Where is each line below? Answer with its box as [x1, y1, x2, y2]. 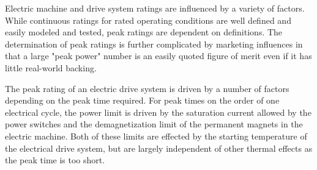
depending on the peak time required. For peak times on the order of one [5, 94, 280, 107]
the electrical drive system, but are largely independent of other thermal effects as [5, 141, 313, 154]
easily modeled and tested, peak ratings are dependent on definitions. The [5, 26, 283, 38]
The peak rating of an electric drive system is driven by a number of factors [5, 82, 289, 94]
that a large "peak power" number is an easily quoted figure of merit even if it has [5, 49, 312, 62]
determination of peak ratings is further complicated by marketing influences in [5, 37, 303, 50]
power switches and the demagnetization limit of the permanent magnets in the [5, 118, 303, 130]
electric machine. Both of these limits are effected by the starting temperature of [5, 129, 307, 142]
